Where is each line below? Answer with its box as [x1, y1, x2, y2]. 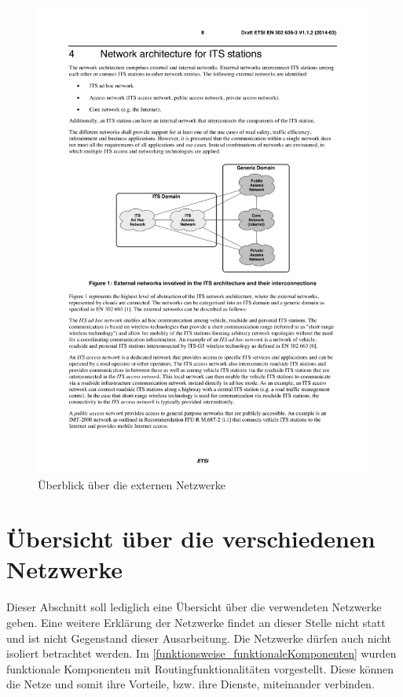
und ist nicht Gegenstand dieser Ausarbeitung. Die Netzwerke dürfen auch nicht [6, 629, 391, 646]
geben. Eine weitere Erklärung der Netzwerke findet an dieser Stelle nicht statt [6, 614, 386, 630]
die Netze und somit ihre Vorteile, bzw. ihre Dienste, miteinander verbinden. [6, 676, 375, 692]
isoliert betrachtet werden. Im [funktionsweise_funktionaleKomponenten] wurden [6, 645, 397, 662]
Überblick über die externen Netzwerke [38, 476, 225, 492]
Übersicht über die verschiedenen [6, 522, 376, 555]
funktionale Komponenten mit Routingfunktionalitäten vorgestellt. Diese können [6, 660, 394, 677]
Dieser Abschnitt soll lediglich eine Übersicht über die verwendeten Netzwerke [6, 599, 382, 615]
